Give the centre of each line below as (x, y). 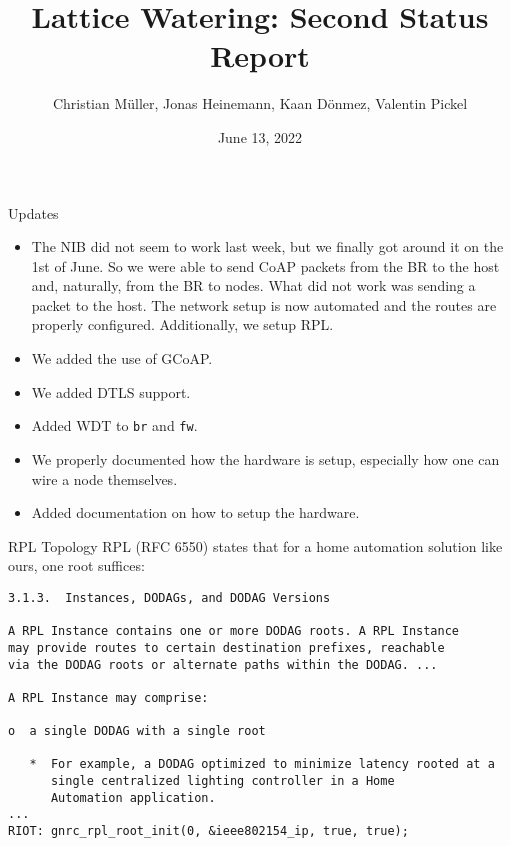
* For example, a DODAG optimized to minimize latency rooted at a (262, 764)
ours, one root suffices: (76, 565)
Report (260, 55)
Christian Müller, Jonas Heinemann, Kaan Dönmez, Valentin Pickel (260, 103)
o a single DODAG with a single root (137, 731)
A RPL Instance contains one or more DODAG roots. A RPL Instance (234, 631)
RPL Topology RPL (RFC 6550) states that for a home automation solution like (255, 545)
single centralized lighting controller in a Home (222, 781)
